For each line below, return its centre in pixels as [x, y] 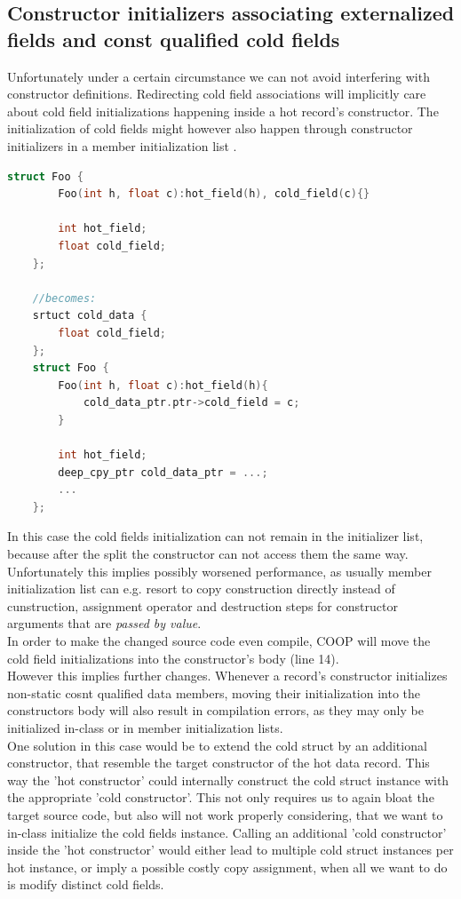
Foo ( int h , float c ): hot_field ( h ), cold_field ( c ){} [214, 194]
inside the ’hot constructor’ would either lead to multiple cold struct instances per [230, 850]
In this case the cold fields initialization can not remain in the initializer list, [215, 536]
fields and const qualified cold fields [174, 39]
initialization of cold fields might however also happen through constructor [210, 128]
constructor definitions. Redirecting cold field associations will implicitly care [217, 94]
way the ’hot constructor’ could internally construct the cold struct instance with [228, 780]
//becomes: [64, 298]
